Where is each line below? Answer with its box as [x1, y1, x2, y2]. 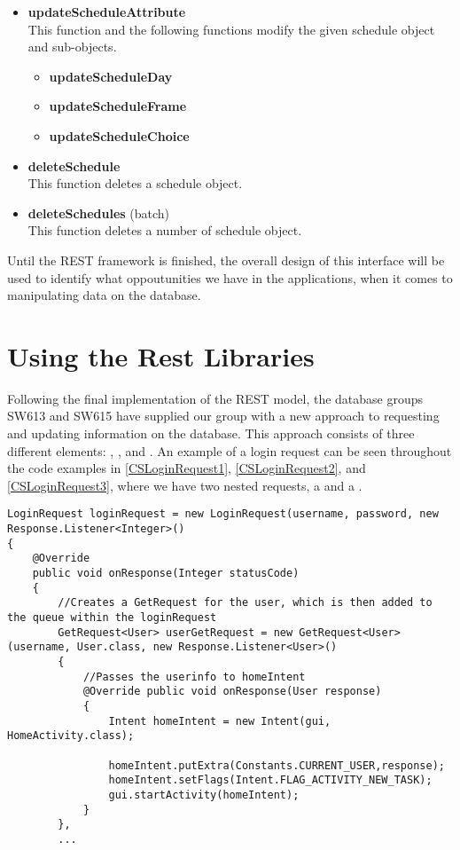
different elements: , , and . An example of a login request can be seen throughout [7, 441, 452, 460]
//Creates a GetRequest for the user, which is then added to [58, 596, 433, 610]
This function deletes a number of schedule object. [27, 221, 302, 240]
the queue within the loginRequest [7, 611, 217, 624]
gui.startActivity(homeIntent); [108, 788, 300, 801]
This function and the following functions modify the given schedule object [27, 20, 435, 38]
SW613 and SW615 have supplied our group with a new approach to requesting [7, 406, 440, 425]
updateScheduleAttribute [27, 3, 186, 20]
